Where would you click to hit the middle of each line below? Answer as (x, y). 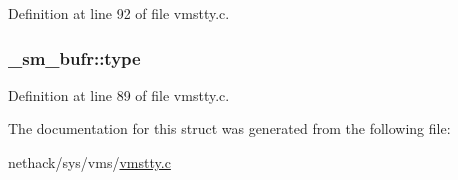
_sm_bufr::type (74, 57)
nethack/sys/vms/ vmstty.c (89, 162)
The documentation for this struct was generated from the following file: (229, 128)
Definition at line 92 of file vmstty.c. (119, 13)
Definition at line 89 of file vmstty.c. (119, 94)
